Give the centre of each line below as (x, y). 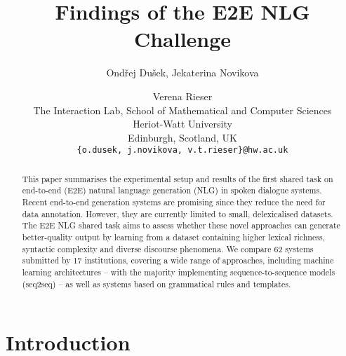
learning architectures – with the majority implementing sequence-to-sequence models (179, 272)
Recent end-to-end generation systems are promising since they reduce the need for (174, 202)
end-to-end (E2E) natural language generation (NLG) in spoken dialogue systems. (172, 190)
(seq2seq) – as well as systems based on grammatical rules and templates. (157, 283)
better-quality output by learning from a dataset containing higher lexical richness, (173, 237)
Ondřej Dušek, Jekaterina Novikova (182, 73)
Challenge (182, 39)
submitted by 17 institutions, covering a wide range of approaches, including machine (178, 260)
